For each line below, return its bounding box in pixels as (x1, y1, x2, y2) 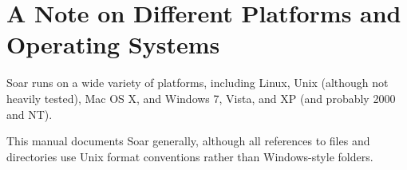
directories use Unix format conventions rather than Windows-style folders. (6, 148, 373, 164)
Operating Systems (6, 28, 220, 61)
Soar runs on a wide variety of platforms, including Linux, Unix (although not (6, 74, 389, 91)
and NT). (6, 105, 53, 122)
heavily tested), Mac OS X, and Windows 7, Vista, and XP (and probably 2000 (6, 89, 396, 106)
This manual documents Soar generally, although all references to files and (6, 132, 370, 149)
